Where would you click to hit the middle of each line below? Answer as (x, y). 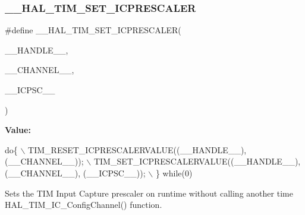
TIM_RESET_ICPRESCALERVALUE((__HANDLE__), (137, 149)
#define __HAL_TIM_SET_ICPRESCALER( (93, 30)
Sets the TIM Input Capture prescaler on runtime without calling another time (149, 193)
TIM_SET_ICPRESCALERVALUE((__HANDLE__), (197, 161)
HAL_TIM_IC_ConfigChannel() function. (84, 205)
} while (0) (174, 173)
